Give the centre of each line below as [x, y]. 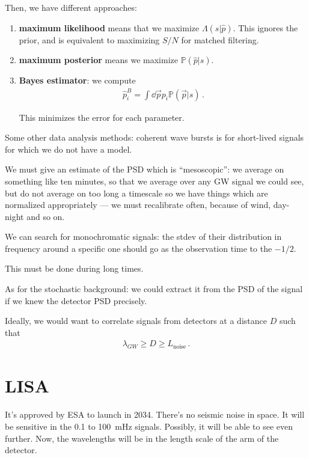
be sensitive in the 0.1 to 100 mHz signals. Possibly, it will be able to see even [149, 426]
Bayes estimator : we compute [77, 80]
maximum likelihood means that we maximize [109, 27]
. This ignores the [265, 27]
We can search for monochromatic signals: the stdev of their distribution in [143, 237]
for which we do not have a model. [69, 149]
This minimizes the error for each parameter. [102, 117]
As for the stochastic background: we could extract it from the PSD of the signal [154, 289]
